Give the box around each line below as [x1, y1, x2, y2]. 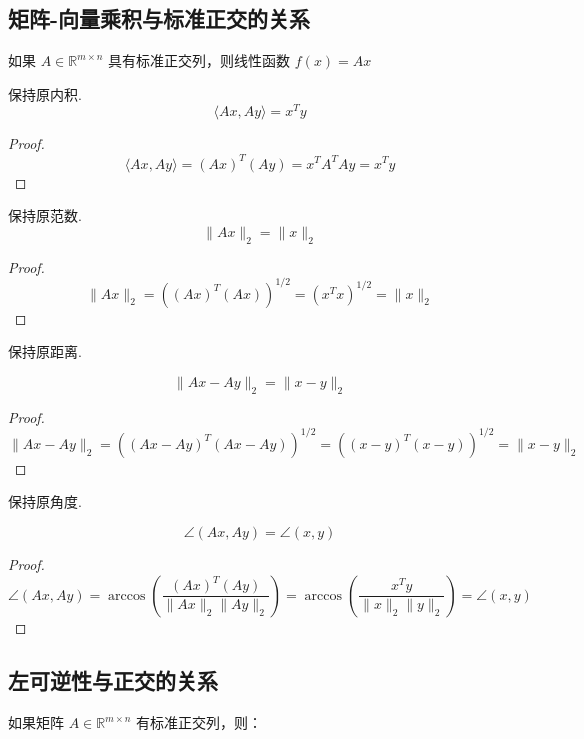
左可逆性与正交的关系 [8, 665, 218, 696]
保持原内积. [8, 83, 82, 104]
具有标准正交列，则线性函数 [108, 50, 291, 71]
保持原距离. [8, 341, 82, 362]
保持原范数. [8, 205, 82, 226]
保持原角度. [8, 491, 82, 512]
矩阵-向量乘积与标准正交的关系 [8, 3, 311, 34]
